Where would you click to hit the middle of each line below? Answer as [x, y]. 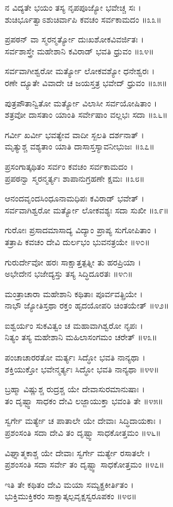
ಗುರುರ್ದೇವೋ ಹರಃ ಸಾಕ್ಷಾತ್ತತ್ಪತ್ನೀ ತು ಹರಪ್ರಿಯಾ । [73, 262]
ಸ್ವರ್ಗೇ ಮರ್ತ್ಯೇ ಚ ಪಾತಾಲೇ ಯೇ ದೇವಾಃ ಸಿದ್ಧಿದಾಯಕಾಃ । [83, 421]
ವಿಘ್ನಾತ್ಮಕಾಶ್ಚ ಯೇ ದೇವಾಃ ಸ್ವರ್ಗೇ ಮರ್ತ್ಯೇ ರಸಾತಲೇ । [78, 452]
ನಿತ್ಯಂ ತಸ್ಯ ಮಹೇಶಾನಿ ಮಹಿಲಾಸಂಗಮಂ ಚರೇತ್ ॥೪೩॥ [81, 337]
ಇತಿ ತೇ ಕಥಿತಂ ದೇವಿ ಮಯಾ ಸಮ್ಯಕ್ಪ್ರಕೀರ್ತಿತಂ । [69, 484]
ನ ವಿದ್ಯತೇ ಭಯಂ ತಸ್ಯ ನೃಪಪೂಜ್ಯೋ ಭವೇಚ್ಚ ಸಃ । [73, 7]
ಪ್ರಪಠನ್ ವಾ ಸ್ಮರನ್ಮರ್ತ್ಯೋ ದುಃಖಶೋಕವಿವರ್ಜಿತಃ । [75, 39]
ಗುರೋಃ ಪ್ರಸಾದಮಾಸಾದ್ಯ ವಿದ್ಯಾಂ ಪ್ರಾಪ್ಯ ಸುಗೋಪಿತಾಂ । [81, 230]
